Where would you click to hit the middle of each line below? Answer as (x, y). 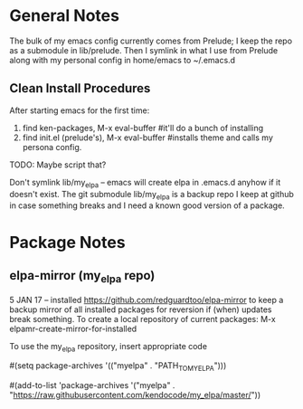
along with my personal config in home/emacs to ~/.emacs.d (123, 60)
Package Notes (67, 242)
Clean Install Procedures (80, 88)
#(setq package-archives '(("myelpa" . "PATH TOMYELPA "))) (118, 367)
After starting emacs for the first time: (80, 110)
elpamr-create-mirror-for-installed (73, 328)
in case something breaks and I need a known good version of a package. (147, 205)
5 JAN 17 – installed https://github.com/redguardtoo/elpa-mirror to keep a (147, 300)
